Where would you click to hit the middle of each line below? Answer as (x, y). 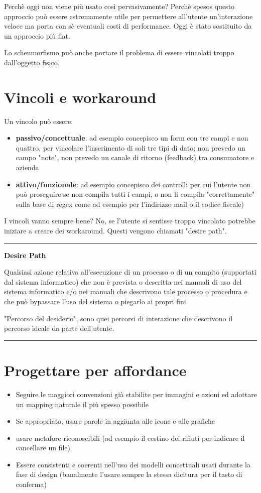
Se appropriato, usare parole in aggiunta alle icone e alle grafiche (115, 421)
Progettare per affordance (95, 370)
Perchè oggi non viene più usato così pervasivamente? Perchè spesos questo (119, 6)
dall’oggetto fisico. (32, 62)
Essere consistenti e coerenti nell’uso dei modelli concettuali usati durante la (133, 464)
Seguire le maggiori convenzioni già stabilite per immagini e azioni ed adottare (136, 394)
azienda (27, 167)
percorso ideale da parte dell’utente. (59, 328)
